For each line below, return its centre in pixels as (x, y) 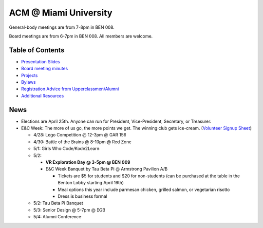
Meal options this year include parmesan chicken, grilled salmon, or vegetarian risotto (144, 190)
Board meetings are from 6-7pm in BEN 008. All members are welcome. (81, 36)
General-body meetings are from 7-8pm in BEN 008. (62, 27)
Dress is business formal (82, 196)
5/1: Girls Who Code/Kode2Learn (66, 149)
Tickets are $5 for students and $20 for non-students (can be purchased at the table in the (149, 176)
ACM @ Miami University (61, 13)
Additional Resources (43, 95)
